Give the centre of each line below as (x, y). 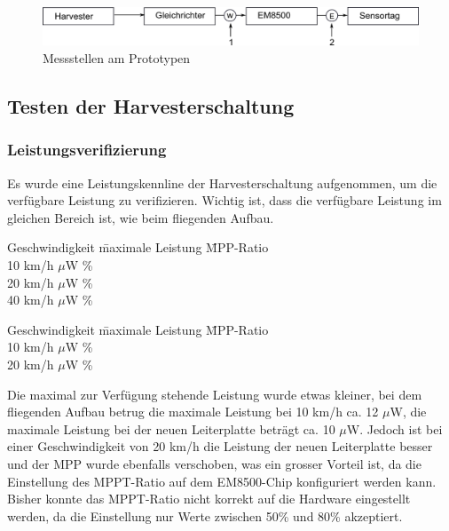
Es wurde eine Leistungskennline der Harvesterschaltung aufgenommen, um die (222, 182)
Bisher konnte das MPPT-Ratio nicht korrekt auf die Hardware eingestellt (209, 499)
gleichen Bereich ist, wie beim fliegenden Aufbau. (141, 217)
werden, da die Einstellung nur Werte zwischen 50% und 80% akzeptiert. (205, 515)
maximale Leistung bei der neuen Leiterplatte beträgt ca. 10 (171, 428)
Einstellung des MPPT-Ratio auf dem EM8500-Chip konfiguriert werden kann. (222, 481)
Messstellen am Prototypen (117, 58)
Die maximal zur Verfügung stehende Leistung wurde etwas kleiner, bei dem (215, 394)
